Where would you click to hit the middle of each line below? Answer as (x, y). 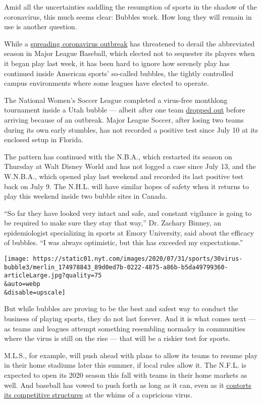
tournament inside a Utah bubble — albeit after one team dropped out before (125, 110)
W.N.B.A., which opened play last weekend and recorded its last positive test (124, 176)
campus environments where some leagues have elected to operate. (107, 83)
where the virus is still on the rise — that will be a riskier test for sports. (117, 338)
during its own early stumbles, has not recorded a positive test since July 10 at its (131, 129)
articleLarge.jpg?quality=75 (53, 276)
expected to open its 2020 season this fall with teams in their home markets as (126, 375)
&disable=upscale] (35, 292)
